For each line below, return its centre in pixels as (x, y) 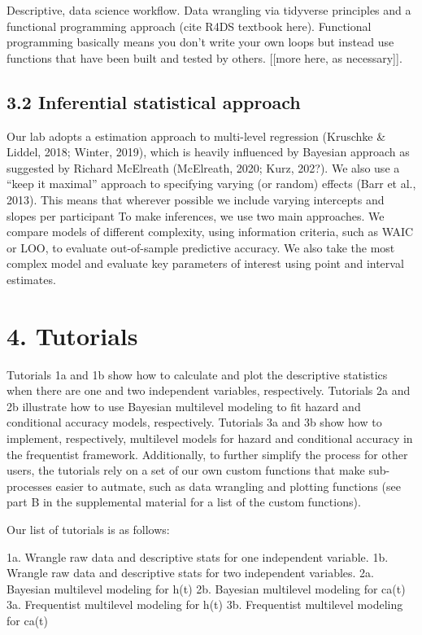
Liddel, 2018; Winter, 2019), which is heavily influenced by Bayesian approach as (208, 152)
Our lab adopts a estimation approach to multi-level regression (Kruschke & (196, 136)
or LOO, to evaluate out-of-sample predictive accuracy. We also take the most (201, 247)
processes (29, 486)
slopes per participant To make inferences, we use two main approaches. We (196, 215)
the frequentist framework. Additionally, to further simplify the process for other (207, 454)
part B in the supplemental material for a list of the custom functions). (184, 502)
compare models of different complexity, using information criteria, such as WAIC (210, 232)
